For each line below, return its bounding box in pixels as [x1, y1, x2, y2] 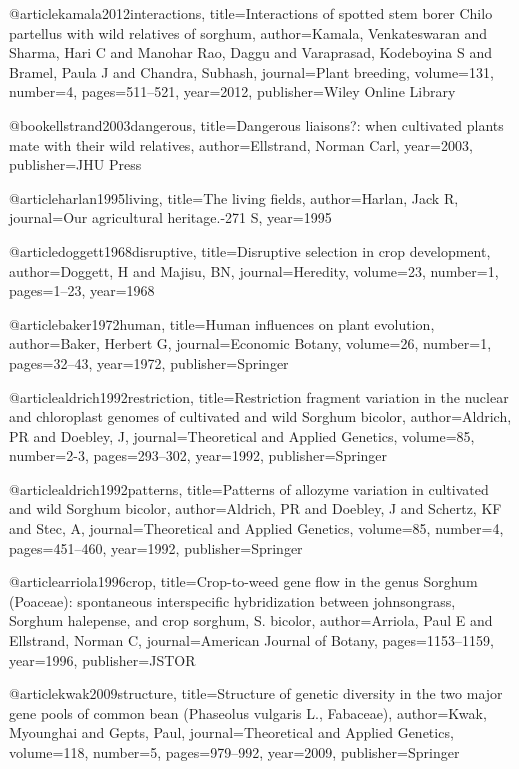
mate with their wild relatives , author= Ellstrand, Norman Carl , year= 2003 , [9, 134, 473, 155]
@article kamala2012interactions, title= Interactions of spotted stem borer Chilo [9, 3, 493, 23]
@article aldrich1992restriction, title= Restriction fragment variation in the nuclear [9, 386, 509, 407]
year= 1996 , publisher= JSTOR [9, 649, 196, 670]
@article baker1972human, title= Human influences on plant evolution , [9, 313, 435, 334]
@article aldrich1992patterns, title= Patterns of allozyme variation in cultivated [9, 478, 489, 499]
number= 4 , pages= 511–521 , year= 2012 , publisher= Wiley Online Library [9, 81, 456, 102]
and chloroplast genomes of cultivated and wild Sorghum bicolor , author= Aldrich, [9, 406, 512, 427]
